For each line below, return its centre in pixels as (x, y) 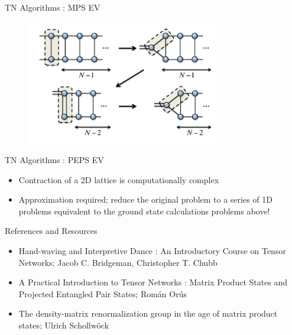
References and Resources (51, 231)
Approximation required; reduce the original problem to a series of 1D (145, 199)
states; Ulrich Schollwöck (64, 325)
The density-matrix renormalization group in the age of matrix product (148, 313)
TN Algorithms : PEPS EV (54, 159)
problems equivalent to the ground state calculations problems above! (144, 211)
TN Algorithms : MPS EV (53, 7)
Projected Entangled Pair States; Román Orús (103, 293)
